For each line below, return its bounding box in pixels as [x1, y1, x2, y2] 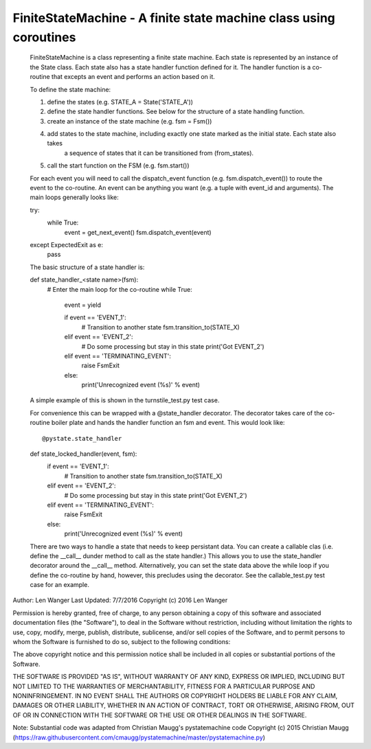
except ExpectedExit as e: [30, 240, 103, 249]
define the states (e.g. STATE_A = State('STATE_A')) [47, 97, 194, 106]
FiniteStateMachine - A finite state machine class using [12, 10, 336, 25]
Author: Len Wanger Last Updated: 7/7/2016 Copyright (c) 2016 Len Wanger [12, 596, 228, 604]
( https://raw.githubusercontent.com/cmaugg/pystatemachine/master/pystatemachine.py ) [12, 733, 266, 741]
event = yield [64, 301, 102, 309]
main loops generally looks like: [30, 193, 120, 202]
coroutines [12, 30, 76, 45]
